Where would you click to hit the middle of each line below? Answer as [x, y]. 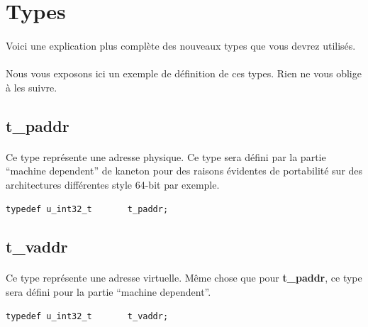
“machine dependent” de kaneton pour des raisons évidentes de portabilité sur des [184, 171]
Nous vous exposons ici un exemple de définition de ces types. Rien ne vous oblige [184, 73]
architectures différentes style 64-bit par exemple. [113, 184]
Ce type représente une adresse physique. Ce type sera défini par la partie [166, 156]
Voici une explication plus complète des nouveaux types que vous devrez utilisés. [181, 45]
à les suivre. [32, 87]
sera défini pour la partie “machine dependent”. [108, 292]
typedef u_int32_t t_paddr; [87, 209]
